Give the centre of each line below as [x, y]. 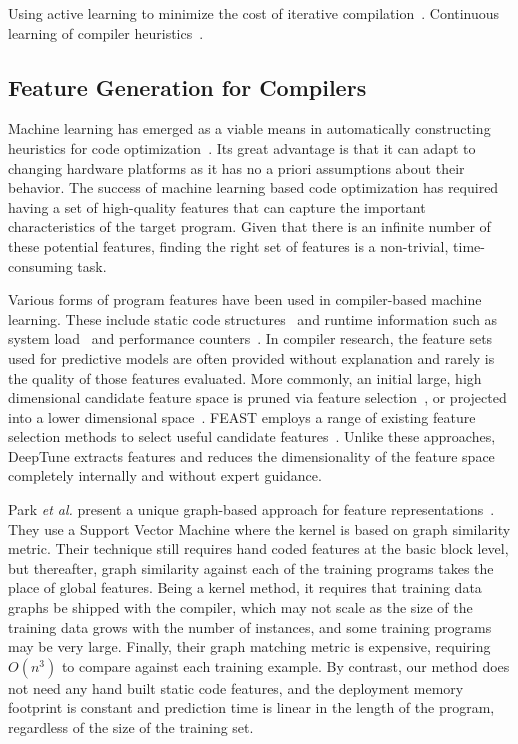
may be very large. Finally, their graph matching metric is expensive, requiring [249, 646]
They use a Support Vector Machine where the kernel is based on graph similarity [259, 528]
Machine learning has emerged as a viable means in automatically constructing [249, 128]
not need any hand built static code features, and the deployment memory [236, 687]
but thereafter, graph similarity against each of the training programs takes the [251, 567]
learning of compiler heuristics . [106, 32]
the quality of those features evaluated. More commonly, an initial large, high [245, 377]
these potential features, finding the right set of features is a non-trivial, [228, 245]
